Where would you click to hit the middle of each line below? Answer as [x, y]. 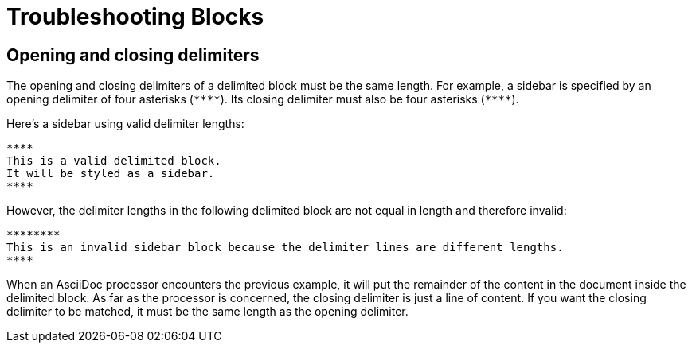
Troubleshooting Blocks [135, 17]
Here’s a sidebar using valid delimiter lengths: [125, 124]
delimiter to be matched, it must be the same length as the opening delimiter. [207, 312]
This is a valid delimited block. [114, 161]
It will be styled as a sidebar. [111, 174]
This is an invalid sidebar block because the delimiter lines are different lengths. [285, 248]
